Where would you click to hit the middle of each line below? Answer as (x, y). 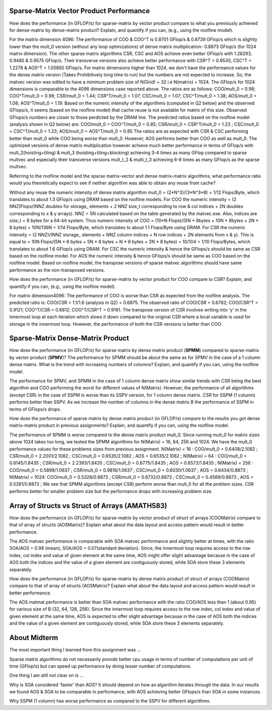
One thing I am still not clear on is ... (47, 675)
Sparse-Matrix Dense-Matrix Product (69, 338)
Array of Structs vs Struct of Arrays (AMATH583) (88, 506)
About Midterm (34, 638)
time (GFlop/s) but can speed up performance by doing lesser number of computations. (100, 666)
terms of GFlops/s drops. (35, 409)
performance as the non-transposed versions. (57, 270)
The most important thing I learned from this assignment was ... (75, 650)
